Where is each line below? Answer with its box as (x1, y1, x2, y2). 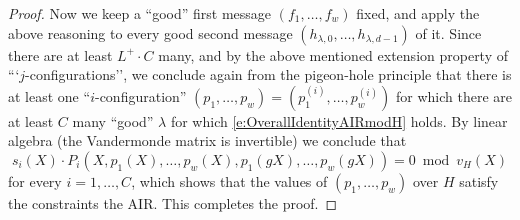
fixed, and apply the (356, 3, 480, 23)
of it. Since (415, 22, 482, 43)
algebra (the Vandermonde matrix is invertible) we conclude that (8, 130, 407, 151)
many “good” (72, 110, 154, 131)
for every (8, 170, 62, 191)
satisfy (459, 170, 499, 191)
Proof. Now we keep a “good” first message (8, 3, 272, 23)
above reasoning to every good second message (8, 22, 293, 43)
